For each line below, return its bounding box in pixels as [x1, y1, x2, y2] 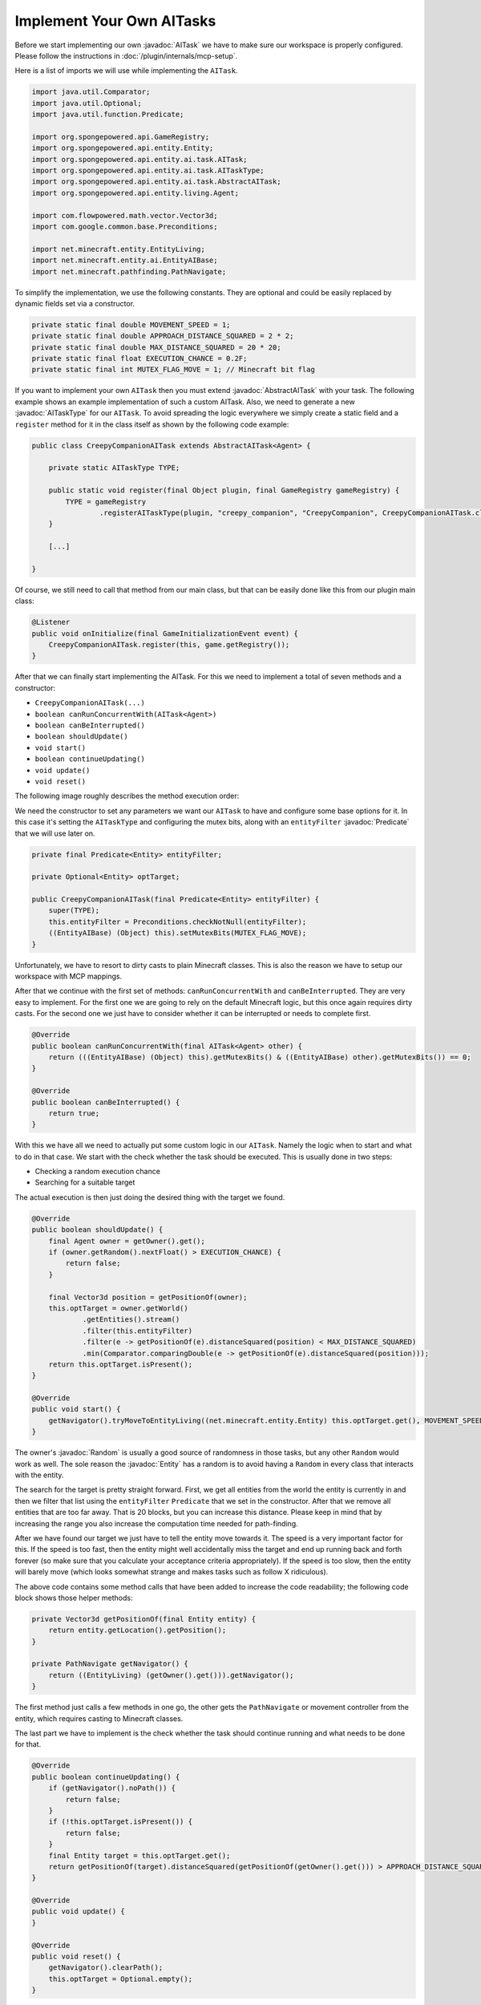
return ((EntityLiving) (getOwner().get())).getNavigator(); [48, 1671, 294, 1679]
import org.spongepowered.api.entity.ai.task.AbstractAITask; [31, 177, 281, 186]
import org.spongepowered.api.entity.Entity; [31, 144, 214, 152]
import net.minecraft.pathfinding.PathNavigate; [31, 267, 227, 276]
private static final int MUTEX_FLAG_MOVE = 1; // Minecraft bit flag [31, 365, 316, 375]
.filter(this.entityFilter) [82, 1326, 192, 1335]
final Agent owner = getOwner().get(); [48, 1236, 206, 1246]
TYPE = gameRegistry [65, 497, 147, 506]
